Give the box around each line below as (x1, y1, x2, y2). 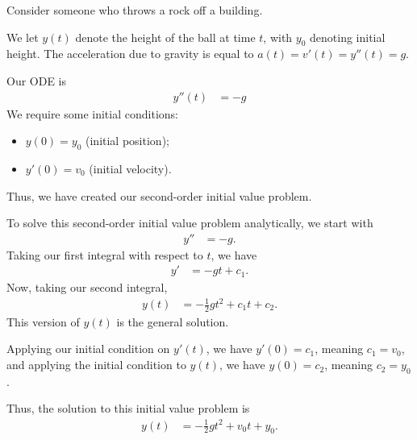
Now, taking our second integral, (6, 278, 168, 295)
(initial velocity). (89, 160, 172, 176)
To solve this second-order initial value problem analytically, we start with (6, 214, 373, 231)
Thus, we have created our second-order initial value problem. (6, 187, 312, 204)
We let (6, 28, 39, 45)
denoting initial (310, 28, 386, 45)
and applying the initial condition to (6, 356, 186, 373)
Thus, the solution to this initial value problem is (6, 400, 250, 417)
